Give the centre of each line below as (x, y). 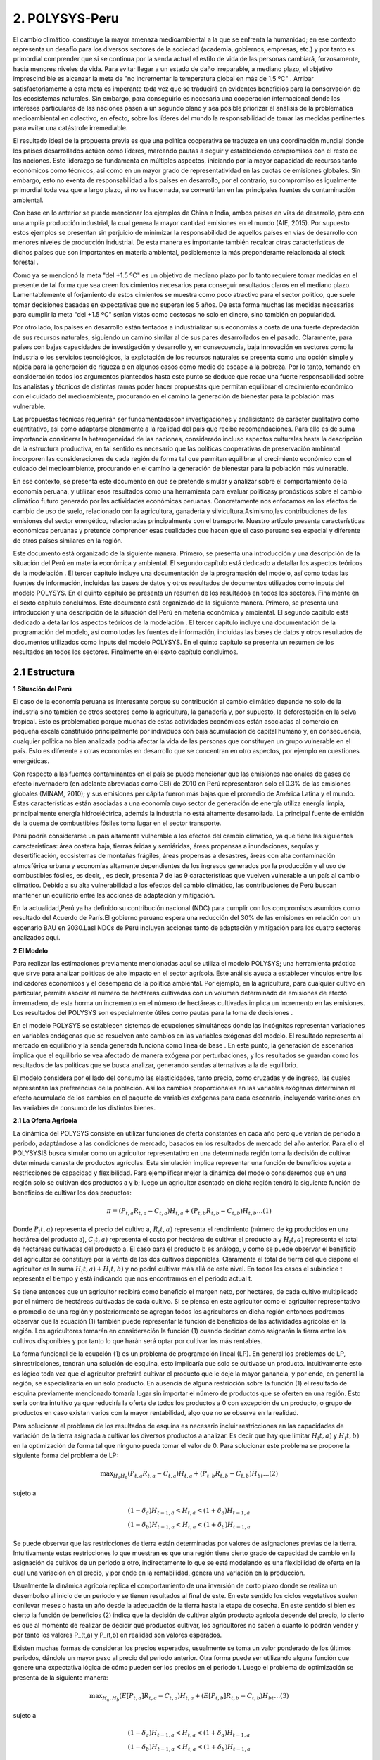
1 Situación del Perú (42, 689)
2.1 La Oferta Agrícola (45, 1120)
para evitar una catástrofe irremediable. (70, 128)
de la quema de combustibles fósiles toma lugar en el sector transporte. (117, 823)
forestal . (26, 262)
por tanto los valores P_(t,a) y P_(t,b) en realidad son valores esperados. (118, 1635)
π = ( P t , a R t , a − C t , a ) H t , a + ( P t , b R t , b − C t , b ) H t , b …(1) (189, 1212)
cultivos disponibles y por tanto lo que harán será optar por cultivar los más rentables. (138, 1340)
